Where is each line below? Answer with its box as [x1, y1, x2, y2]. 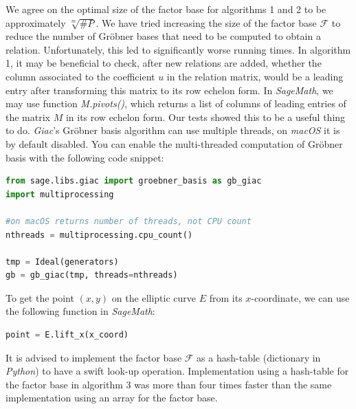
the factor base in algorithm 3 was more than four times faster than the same [5, 377, 332, 391]
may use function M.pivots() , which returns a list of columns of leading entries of [5, 96, 346, 111]
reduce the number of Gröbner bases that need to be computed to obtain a [5, 29, 321, 43]
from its [209, 290, 243, 305]
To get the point [5, 290, 74, 305]
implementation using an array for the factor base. [5, 390, 218, 405]
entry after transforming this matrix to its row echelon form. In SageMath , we [5, 82, 333, 97]
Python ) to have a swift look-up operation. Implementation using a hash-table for [5, 364, 349, 378]
